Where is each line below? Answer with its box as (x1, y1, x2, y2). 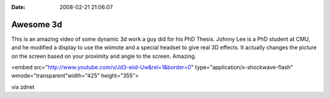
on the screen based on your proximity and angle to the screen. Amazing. (11, 52, 197, 60)
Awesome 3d (11, 19, 62, 30)
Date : (11, 4, 26, 10)
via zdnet (11, 83, 35, 91)
